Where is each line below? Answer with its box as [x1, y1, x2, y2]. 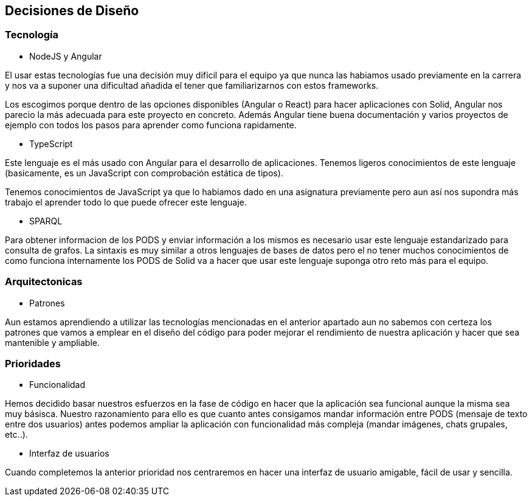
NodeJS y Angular [29, 50, 102, 61]
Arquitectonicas [5, 275, 83, 288]
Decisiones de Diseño [5, 3, 139, 18]
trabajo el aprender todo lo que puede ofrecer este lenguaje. [5, 196, 247, 207]
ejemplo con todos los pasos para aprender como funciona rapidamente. [5, 119, 297, 130]
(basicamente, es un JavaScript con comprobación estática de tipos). [5, 167, 283, 178]
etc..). [5, 429, 28, 440]
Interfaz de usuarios [29, 448, 109, 459]
